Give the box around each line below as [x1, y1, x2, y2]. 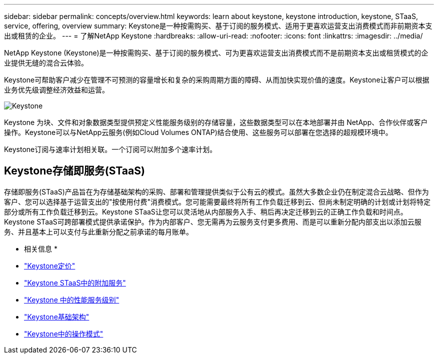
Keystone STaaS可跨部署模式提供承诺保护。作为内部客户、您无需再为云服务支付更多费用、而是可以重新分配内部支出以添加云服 [4, 217, 421, 226]
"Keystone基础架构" [24, 312, 89, 321]
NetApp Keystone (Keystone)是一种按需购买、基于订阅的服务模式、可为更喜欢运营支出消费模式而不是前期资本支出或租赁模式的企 [4, 48, 428, 57]
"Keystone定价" [24, 261, 75, 270]
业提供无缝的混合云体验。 [4, 58, 88, 67]
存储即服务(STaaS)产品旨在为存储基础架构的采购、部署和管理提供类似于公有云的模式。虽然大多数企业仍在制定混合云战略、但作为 [4, 187, 429, 196]
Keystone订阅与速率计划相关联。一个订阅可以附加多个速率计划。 [4, 145, 217, 153]
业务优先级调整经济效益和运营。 [4, 85, 109, 94]
